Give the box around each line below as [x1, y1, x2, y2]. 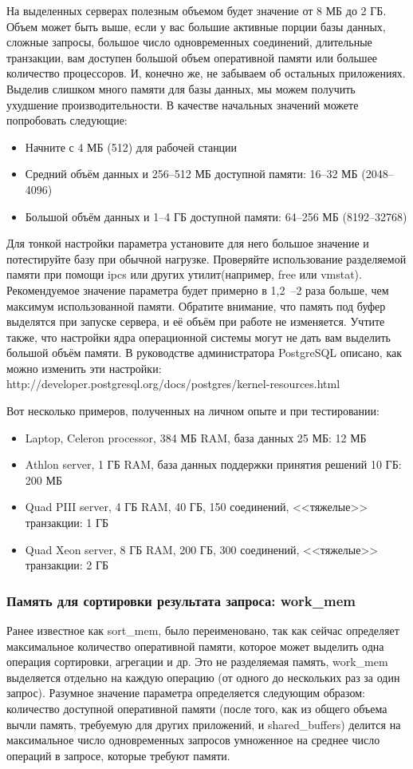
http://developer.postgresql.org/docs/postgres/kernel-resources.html [6, 375, 340, 392]
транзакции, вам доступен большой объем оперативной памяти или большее [6, 49, 378, 65]
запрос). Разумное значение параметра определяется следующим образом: [6, 684, 365, 701]
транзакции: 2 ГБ [25, 557, 109, 573]
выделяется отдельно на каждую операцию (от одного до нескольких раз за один [6, 668, 400, 685]
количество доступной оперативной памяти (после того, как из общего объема [6, 700, 387, 716]
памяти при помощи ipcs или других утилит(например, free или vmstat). [6, 266, 362, 283]
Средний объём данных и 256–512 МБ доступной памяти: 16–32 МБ [25, 165, 358, 182]
